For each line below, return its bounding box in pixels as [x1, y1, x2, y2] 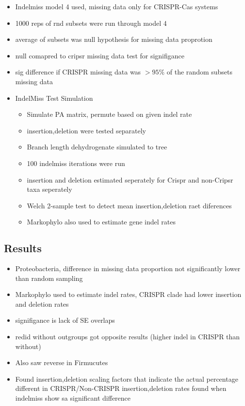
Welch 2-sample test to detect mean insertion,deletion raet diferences [27, 200, 232, 210]
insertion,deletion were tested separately [27, 125, 146, 135]
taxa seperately [27, 184, 72, 194]
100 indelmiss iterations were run [27, 158, 125, 168]
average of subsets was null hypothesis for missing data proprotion [15, 34, 212, 44]
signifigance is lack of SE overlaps [15, 315, 115, 325]
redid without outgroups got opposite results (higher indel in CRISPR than [15, 332, 240, 342]
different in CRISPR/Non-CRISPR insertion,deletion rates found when [15, 383, 227, 393]
